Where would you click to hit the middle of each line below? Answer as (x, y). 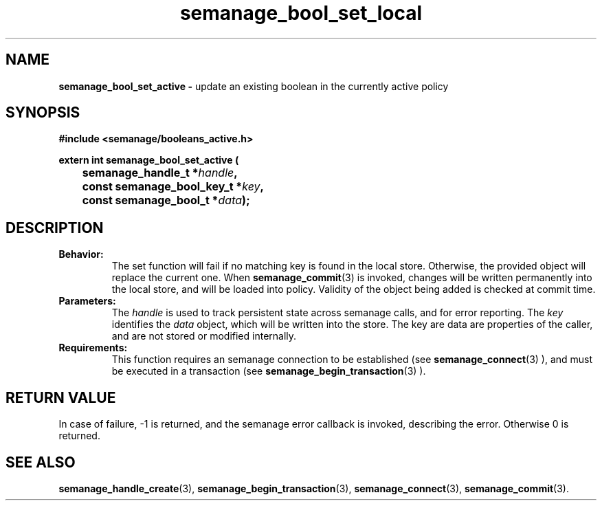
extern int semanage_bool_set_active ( (149, 160)
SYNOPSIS (43, 113)
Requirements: (93, 348)
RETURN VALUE (61, 397)
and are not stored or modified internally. (204, 336)
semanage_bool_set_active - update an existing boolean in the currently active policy (254, 86)
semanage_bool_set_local (301, 13)
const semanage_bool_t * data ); (166, 200)
